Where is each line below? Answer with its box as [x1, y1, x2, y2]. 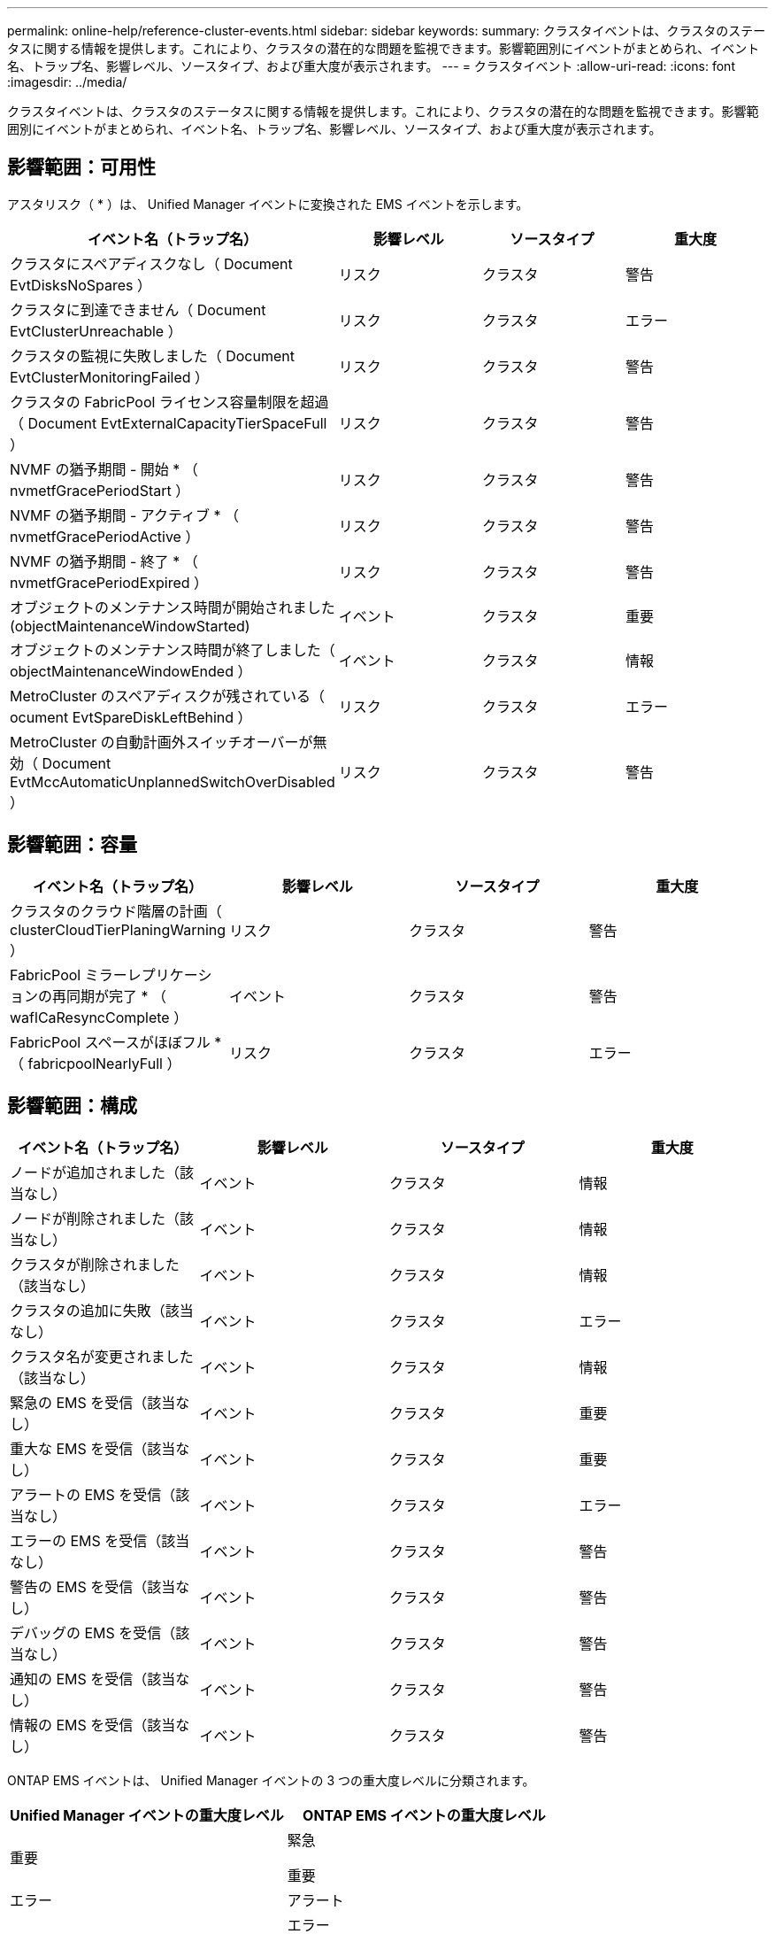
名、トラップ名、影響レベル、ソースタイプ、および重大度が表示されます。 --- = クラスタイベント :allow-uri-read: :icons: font [7, 58, 735, 73]
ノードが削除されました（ [10, 1209, 180, 1227]
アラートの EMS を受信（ [10, 1485, 176, 1504]
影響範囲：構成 [7, 1095, 137, 1118]
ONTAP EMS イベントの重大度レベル [303, 1806, 546, 1824]
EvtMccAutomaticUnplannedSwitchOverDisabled [10, 772, 335, 791]
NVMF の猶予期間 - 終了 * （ [10, 552, 198, 570]
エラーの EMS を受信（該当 [10, 1531, 190, 1550]
